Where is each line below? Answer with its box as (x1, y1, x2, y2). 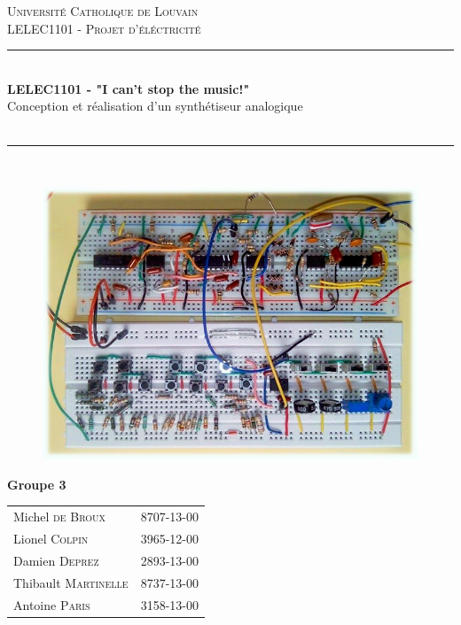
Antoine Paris (13, 595, 90, 613)
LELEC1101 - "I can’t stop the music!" (7, 79, 250, 97)
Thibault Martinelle (13, 573, 129, 591)
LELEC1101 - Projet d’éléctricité (7, 19, 201, 37)
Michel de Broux (13, 507, 105, 526)
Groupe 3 (7, 475, 66, 493)
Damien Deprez (13, 551, 99, 569)
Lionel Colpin (13, 529, 89, 548)
